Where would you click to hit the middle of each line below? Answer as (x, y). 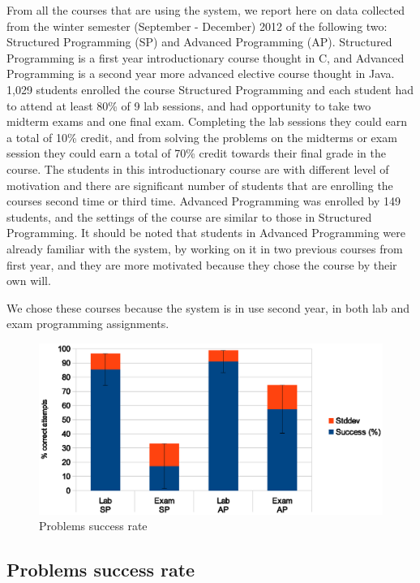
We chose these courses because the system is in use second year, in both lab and (208, 307)
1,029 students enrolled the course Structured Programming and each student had (210, 89)
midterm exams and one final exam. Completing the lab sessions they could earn (207, 121)
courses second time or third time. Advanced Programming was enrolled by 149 (204, 201)
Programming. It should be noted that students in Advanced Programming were (206, 233)
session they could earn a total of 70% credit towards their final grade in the (196, 153)
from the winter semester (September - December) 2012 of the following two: (197, 26)
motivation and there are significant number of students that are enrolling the (200, 185)
